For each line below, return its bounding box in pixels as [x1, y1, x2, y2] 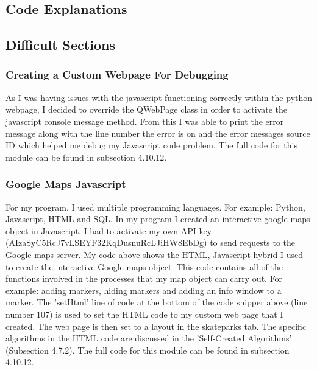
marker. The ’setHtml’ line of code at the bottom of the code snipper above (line [5, 296, 308, 309]
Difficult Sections [5, 35, 115, 54]
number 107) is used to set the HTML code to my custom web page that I [5, 307, 283, 320]
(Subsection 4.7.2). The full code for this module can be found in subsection [5, 343, 290, 356]
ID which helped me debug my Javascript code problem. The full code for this [5, 139, 297, 152]
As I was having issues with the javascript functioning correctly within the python [5, 91, 313, 103]
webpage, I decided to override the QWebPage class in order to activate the [5, 103, 288, 116]
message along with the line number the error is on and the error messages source [5, 127, 310, 139]
